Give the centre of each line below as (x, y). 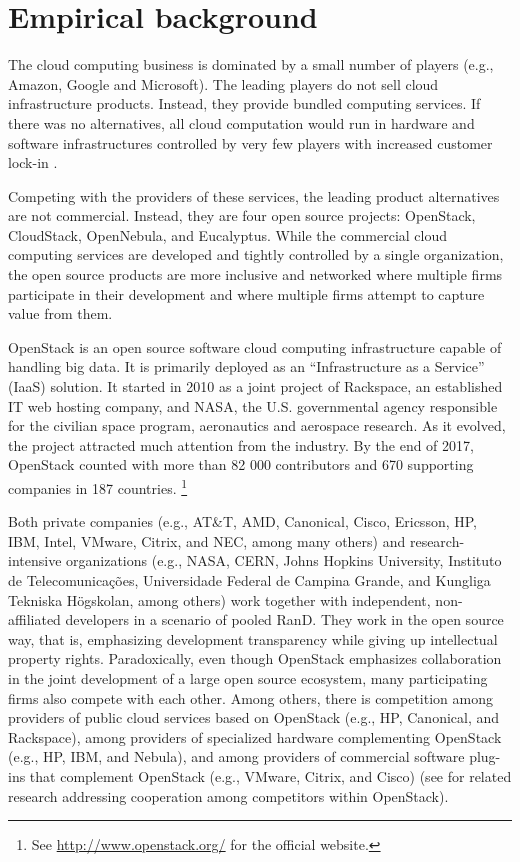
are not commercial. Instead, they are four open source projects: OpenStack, (242, 215)
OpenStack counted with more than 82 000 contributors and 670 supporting (241, 464)
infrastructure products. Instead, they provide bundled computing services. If (244, 103)
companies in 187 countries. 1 (98, 486)
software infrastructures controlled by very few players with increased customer (250, 142)
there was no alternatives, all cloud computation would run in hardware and (241, 122)
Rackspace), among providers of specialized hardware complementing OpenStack (255, 736)
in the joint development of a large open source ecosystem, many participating (248, 678)
